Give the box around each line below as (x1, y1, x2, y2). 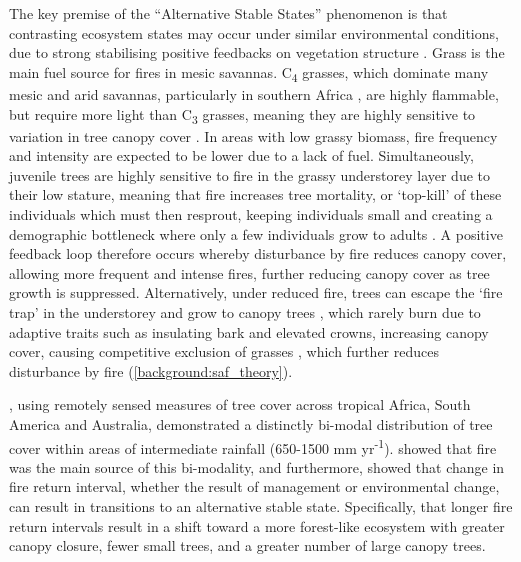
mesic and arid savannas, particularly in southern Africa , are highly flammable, (9, 83, 499, 104)
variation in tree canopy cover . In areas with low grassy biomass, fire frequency (9, 125, 498, 146)
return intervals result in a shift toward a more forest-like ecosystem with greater (9, 515, 505, 536)
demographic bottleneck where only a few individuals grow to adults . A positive (9, 223, 503, 244)
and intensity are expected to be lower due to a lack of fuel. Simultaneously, (9, 145, 474, 166)
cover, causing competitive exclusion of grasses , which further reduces (9, 341, 439, 362)
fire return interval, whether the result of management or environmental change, (9, 476, 500, 497)
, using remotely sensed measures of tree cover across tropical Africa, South (9, 394, 471, 415)
